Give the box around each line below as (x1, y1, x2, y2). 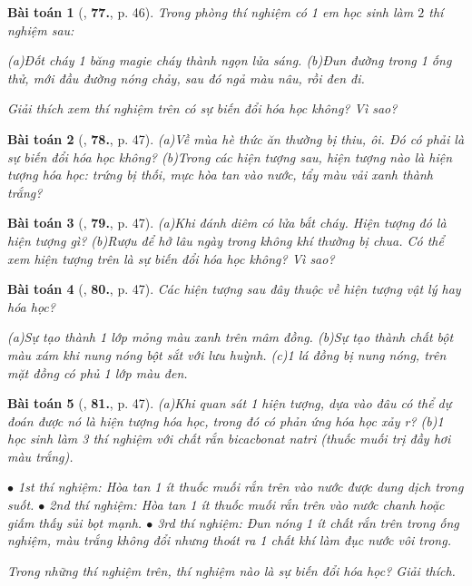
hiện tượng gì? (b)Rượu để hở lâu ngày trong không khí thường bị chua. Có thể (7, 230, 444, 249)
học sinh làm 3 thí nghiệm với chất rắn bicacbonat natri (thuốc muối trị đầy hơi (7, 429, 451, 448)
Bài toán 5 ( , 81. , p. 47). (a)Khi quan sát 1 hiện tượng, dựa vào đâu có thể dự (7, 394, 452, 413)
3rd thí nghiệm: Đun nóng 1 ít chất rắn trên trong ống (157, 513, 459, 532)
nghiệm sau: (7, 20, 74, 39)
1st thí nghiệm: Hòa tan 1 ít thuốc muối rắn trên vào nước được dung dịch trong (18, 477, 464, 496)
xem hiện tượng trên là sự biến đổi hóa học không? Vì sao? (7, 249, 335, 268)
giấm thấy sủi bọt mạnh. (7, 513, 143, 532)
